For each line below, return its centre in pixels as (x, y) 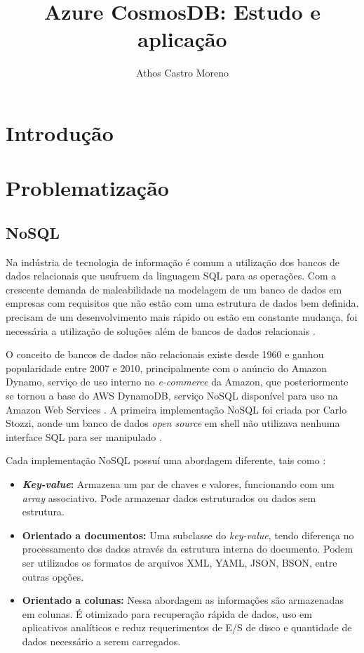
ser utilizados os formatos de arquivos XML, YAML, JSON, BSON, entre (180, 562)
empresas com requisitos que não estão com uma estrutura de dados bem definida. (182, 303)
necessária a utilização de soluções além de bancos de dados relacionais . (161, 330)
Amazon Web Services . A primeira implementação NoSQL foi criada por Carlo (176, 409)
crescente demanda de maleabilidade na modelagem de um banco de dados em (174, 289)
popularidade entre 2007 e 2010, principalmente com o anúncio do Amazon (166, 368)
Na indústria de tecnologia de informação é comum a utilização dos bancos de (173, 262)
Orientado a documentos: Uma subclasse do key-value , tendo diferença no (188, 535)
